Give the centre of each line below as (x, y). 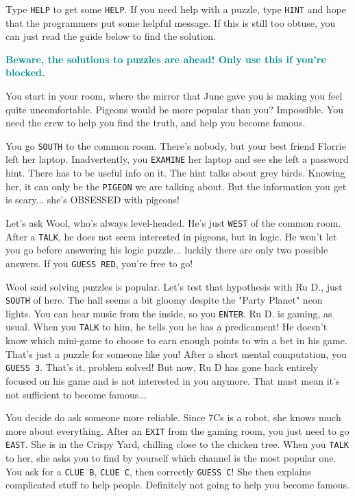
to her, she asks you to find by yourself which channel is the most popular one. (171, 458)
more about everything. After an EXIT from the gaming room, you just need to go (177, 430)
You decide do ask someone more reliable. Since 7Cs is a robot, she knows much (173, 417)
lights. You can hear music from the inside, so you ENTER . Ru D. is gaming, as (169, 313)
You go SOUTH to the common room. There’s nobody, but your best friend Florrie (176, 145)
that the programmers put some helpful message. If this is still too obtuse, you (171, 22)
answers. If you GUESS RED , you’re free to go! (99, 263)
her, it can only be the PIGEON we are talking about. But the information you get (176, 186)
